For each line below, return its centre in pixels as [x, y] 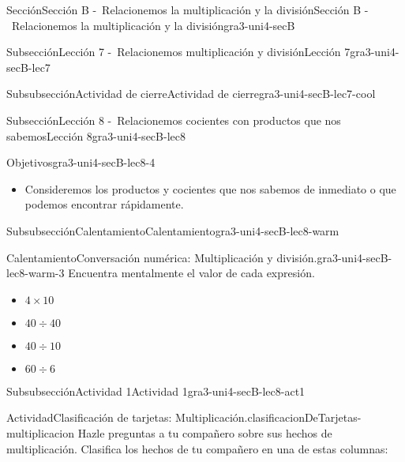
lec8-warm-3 [36, 273]
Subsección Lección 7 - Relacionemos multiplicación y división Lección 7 [178, 52]
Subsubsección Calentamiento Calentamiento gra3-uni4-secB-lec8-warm [173, 230]
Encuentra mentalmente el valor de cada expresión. [191, 273]
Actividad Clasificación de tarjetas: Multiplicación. [127, 417]
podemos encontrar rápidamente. [104, 204]
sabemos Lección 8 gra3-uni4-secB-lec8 [96, 135]
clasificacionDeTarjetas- [304, 417]
